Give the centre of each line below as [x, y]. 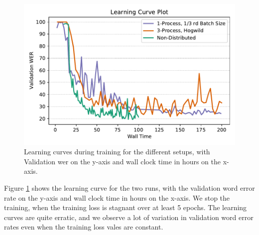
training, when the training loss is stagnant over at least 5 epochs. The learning [126, 207]
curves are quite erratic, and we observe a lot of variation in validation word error [129, 217]
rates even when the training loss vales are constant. [84, 227]
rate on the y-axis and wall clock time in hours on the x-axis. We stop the [117, 197]
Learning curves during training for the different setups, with [117, 152]
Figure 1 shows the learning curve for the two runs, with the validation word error [129, 188]
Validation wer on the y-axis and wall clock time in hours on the [122, 161]
